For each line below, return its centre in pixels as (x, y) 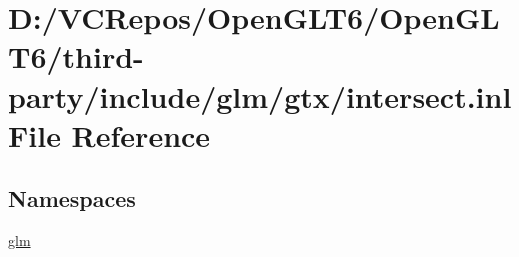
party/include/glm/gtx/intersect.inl (260, 95)
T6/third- (76, 56)
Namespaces (72, 198)
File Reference (109, 134)
